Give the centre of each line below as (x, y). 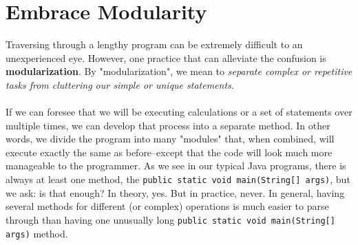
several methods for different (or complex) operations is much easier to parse (167, 206)
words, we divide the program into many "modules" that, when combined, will (170, 139)
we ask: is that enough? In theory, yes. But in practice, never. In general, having (175, 192)
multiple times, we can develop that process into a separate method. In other (168, 125)
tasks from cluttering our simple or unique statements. (120, 84)
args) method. (37, 233)
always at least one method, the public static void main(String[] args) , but (178, 179)
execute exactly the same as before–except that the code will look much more (169, 152)
